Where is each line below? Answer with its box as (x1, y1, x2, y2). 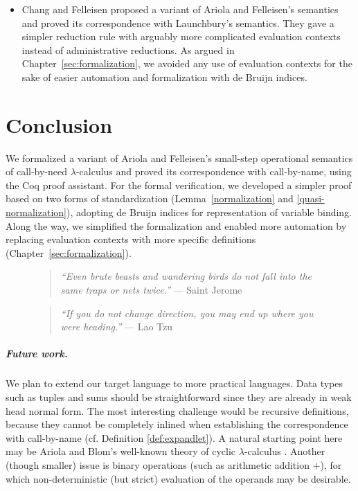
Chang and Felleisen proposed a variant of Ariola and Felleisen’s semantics (21, 2, 339, 16)
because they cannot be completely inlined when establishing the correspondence (6, 417, 348, 431)
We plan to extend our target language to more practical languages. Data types (6, 376, 343, 391)
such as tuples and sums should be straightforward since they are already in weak (6, 389, 352, 404)
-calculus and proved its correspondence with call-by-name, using (75, 164, 352, 179)
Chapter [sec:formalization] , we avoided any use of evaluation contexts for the (21, 56, 352, 71)
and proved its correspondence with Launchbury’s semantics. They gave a (21, 15, 334, 30)
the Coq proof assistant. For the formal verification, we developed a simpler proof (6, 177, 352, 192)
